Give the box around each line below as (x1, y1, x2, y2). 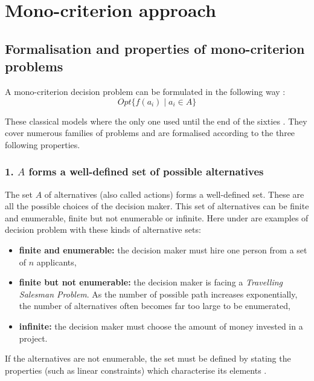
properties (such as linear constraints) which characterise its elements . (5, 363, 267, 376)
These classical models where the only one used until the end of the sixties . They (5, 114, 307, 127)
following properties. (5, 138, 80, 151)
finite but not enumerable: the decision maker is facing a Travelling (19, 276, 283, 288)
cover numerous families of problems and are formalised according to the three (5, 126, 295, 139)
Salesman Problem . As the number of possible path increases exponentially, (19, 287, 298, 300)
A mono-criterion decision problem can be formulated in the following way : (5, 85, 286, 97)
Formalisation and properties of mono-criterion (5, 39, 305, 57)
